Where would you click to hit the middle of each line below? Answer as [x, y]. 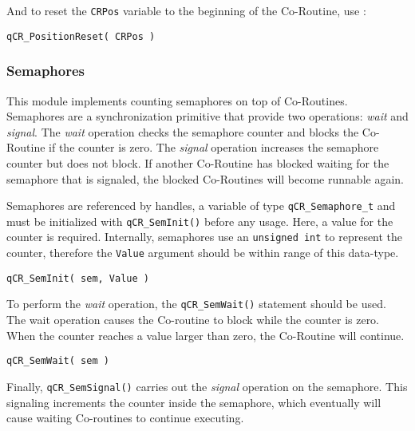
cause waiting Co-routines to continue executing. [125, 418]
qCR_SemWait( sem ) [58, 361]
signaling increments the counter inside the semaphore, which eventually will [194, 402]
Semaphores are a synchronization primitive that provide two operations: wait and [207, 116]
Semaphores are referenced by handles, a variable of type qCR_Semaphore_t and [201, 206]
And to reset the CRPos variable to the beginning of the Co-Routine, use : [186, 10]
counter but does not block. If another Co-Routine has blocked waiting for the [198, 162]
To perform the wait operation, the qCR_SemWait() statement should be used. [196, 304]
